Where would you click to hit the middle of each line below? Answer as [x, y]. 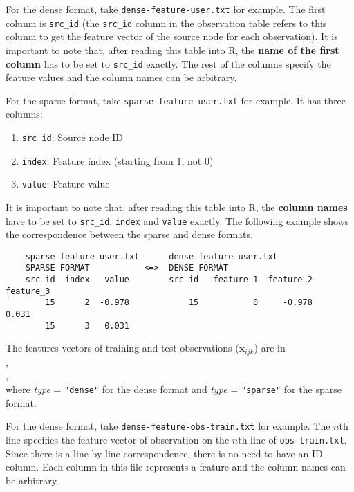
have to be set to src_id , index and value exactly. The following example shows [177, 220]
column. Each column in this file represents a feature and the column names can [176, 467]
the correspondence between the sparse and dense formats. [129, 234]
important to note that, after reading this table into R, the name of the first [173, 49]
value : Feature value [66, 184]
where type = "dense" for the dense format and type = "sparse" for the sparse [174, 389]
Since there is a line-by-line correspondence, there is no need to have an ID [164, 453]
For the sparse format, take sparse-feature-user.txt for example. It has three [176, 100]
